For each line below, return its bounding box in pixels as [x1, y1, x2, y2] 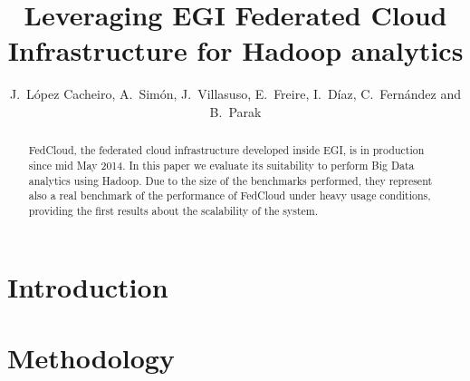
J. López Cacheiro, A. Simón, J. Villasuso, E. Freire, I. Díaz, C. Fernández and [10, 84, 461, 103]
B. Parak [209, 102, 262, 121]
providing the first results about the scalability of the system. [28, 202, 319, 218]
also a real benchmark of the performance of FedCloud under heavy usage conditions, [28, 188, 431, 203]
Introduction [7, 268, 168, 305]
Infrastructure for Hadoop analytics [7, 32, 464, 69]
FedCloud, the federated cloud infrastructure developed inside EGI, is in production [28, 142, 425, 158]
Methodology [7, 338, 175, 376]
